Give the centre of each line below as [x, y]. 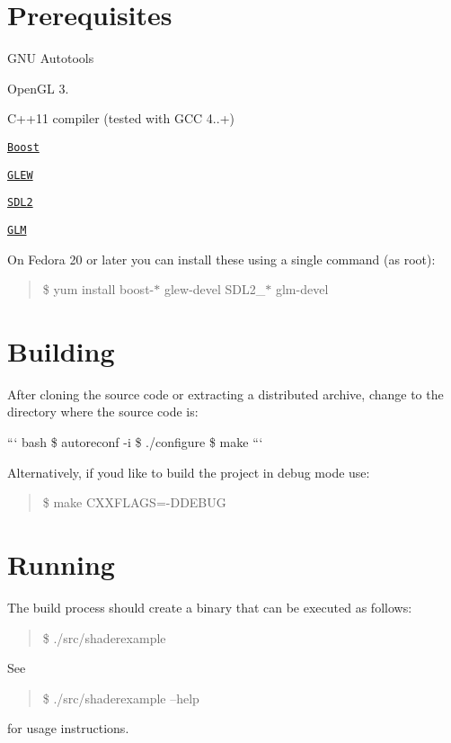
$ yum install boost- [98, 289]
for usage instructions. [68, 728]
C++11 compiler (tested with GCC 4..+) [121, 118]
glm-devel [302, 289]
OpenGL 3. [38, 88]
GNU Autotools [51, 58]
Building [61, 350]
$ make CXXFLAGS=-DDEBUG [134, 502]
